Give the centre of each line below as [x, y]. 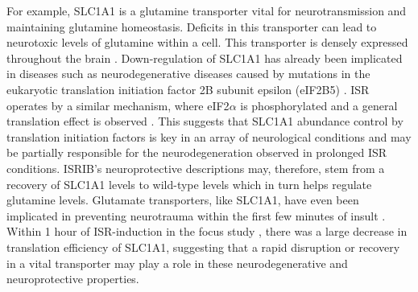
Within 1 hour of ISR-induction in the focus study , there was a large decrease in [207, 231]
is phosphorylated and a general [319, 105]
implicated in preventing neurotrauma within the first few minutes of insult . [196, 215]
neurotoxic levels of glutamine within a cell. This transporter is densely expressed [207, 42]
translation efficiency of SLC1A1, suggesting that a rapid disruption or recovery [203, 247]
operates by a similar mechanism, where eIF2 [118, 105]
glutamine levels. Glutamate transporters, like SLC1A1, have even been [183, 200]
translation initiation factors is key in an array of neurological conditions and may [209, 136]
